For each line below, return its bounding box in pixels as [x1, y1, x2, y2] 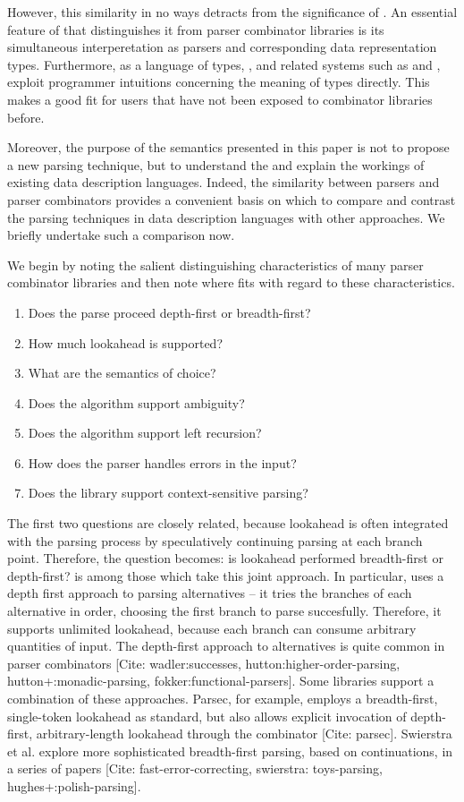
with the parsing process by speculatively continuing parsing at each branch [7, 531, 423, 550]
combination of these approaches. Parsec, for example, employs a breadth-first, [7, 689, 438, 707]
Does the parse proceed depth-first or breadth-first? [28, 303, 311, 321]
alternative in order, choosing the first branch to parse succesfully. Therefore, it [7, 601, 442, 620]
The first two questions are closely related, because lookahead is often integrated [7, 514, 449, 533]
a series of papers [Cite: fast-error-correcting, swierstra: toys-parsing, [7, 759, 383, 778]
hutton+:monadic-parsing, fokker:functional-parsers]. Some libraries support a [7, 671, 434, 690]
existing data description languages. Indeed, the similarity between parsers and [7, 173, 440, 192]
